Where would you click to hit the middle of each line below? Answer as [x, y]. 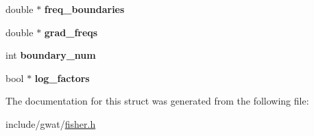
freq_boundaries [84, 9]
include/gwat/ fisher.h [51, 123]
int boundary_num [51, 55]
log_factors [62, 78]
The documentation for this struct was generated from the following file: [157, 101]
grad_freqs [71, 32]
